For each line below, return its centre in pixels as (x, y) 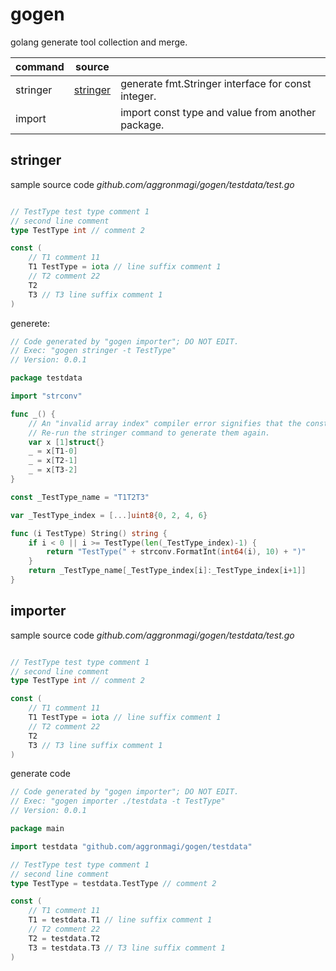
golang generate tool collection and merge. (99, 42)
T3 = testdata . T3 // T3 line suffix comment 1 (127, 948)
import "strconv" (46, 396)
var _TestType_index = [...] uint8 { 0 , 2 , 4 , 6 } (109, 515)
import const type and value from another (218, 112)
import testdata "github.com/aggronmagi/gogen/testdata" (131, 846)
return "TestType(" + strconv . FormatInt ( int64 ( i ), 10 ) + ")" (176, 552)
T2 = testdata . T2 (64, 938)
